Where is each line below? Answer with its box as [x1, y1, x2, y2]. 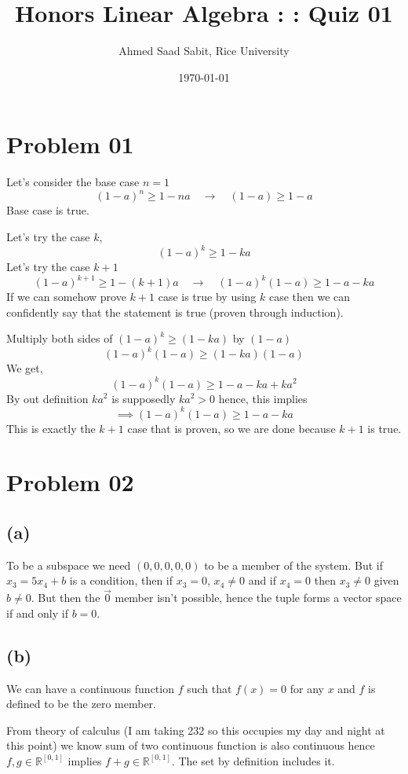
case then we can [268, 288, 351, 305]
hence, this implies [218, 390, 308, 406]
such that [187, 680, 232, 696]
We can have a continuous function [6, 680, 174, 696]
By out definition [6, 390, 89, 406]
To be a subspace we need [6, 556, 131, 573]
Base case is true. [6, 202, 89, 218]
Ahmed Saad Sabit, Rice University [118, 42, 290, 59]
